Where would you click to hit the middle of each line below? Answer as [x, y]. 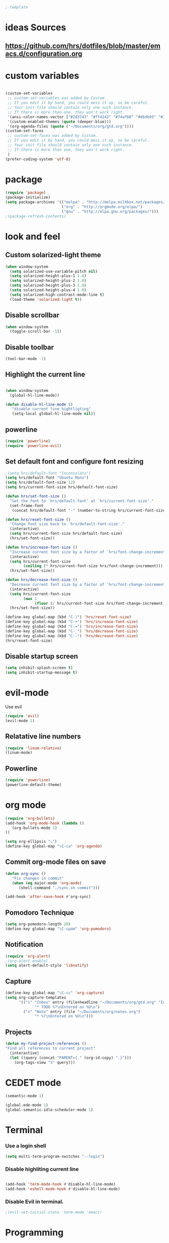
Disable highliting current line [42, 1169]
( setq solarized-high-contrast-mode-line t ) [57, 295]
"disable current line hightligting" [52, 409]
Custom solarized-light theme [53, 255]
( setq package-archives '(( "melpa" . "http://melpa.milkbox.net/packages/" [86, 202]
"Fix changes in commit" [38, 878]
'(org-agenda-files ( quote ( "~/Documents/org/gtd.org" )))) [71, 126]
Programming [34, 1232]
